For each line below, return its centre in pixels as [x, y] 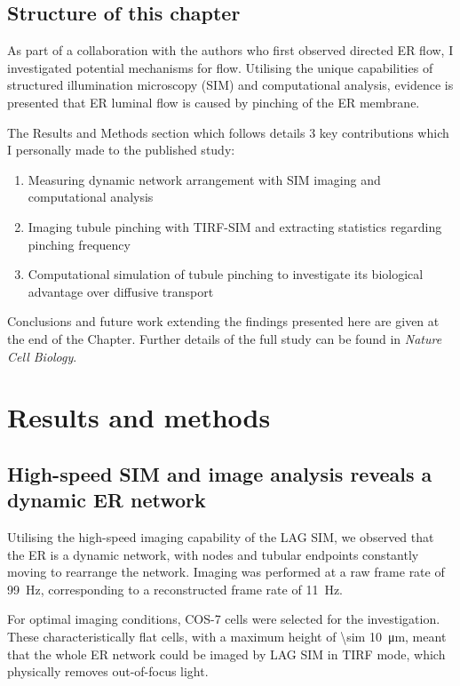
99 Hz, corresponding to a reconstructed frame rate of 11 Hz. [175, 589]
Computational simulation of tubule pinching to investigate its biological [226, 274]
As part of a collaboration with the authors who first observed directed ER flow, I [230, 50]
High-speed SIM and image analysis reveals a [220, 473]
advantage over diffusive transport [121, 291]
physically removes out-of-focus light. [108, 671]
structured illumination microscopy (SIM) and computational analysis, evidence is [230, 85]
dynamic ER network [107, 500]
